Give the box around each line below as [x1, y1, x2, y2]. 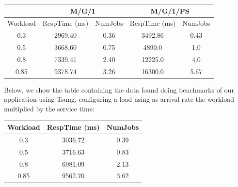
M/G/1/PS [150, 5, 190, 16]
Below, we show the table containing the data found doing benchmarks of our [4, 84, 234, 94]
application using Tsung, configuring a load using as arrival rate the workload [4, 94, 235, 104]
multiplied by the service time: [4, 104, 95, 113]
